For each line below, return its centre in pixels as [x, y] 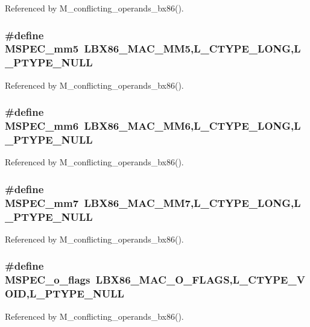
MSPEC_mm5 [42, 49]
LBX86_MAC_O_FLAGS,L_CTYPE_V [200, 280]
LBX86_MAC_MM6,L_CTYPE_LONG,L [192, 126]
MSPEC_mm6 [42, 126]
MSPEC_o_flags [48, 280]
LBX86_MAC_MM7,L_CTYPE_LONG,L [192, 202]
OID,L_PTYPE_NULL [65, 294]
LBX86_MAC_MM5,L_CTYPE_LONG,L [192, 49]
